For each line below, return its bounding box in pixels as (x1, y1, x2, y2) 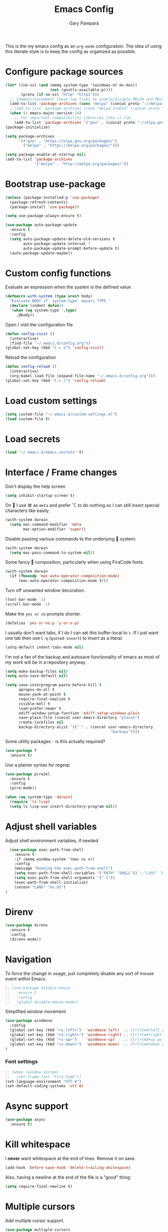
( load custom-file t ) (5, 416, 50, 422)
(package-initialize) (5, 125, 50, 130)
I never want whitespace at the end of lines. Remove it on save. (5, 1155, 136, 1161)
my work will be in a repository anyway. (5, 659, 86, 665)
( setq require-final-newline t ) (5, 1184, 72, 1189)
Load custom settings (5, 395, 97, 406)
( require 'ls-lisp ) (9, 799, 50, 804)
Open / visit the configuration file (5, 322, 73, 328)
